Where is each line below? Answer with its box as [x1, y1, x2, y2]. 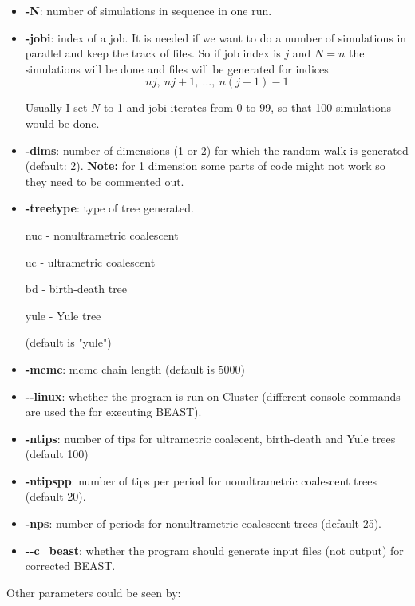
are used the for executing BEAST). [25, 403, 202, 420]
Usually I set [25, 99, 88, 116]
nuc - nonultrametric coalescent [25, 226, 179, 243]
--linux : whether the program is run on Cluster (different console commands [25, 387, 401, 404]
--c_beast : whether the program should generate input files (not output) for [25, 541, 404, 558]
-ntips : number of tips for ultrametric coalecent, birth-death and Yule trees [25, 430, 396, 446]
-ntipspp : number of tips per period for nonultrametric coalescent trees [25, 472, 377, 489]
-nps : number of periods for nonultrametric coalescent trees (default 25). [25, 515, 382, 532]
